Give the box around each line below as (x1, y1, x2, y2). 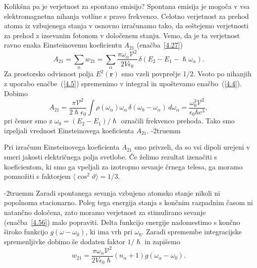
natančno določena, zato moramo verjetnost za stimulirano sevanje (4, 207, 206, 217)
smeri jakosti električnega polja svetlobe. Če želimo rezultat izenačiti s (4, 152, 217, 162)
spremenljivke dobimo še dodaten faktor (4, 236, 125, 246)
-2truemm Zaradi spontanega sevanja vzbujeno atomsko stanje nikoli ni (4, 187, 220, 198)
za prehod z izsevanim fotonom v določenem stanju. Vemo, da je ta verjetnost (4, 30, 240, 40)
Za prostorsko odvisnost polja (4, 68, 94, 79)
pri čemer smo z (4, 115, 52, 126)
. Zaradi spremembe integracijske (142, 226, 242, 237)
